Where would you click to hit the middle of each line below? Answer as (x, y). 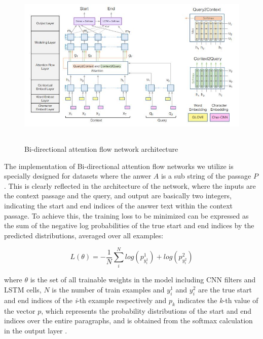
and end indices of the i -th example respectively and (85, 300)
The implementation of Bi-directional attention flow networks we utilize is (119, 166)
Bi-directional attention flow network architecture (101, 149)
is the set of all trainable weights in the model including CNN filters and (143, 280)
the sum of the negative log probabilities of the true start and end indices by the (129, 225)
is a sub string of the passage (206, 176)
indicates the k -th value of (218, 300)
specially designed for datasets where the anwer (78, 176)
